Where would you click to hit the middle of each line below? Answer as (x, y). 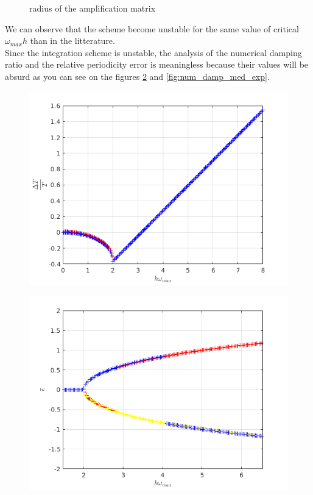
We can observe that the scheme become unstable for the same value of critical (152, 28)
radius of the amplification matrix (93, 8)
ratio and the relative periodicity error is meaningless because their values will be (157, 64)
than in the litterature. (72, 41)
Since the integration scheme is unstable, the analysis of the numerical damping (153, 52)
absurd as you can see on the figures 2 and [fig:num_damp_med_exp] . (137, 76)
